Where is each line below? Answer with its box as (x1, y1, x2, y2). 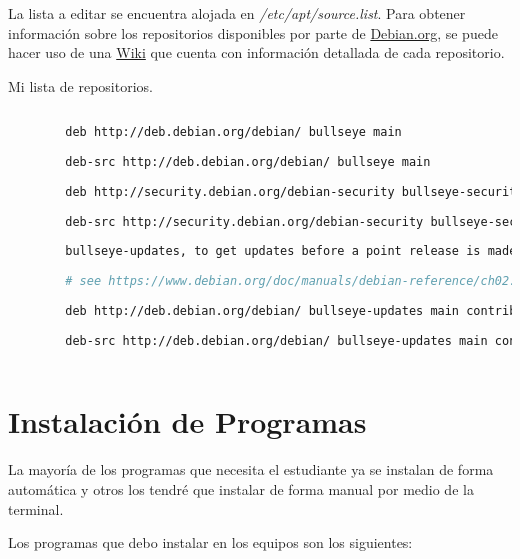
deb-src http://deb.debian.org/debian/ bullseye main (65, 155, 431, 169)
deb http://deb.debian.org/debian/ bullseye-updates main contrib (65, 303, 517, 318)
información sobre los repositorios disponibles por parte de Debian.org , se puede (8, 22, 498, 43)
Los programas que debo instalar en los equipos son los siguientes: (8, 532, 413, 553)
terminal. (8, 498, 64, 519)
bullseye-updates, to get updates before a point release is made (65, 244, 517, 259)
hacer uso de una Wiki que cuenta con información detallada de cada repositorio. (8, 42, 505, 63)
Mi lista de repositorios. (8, 75, 153, 96)
